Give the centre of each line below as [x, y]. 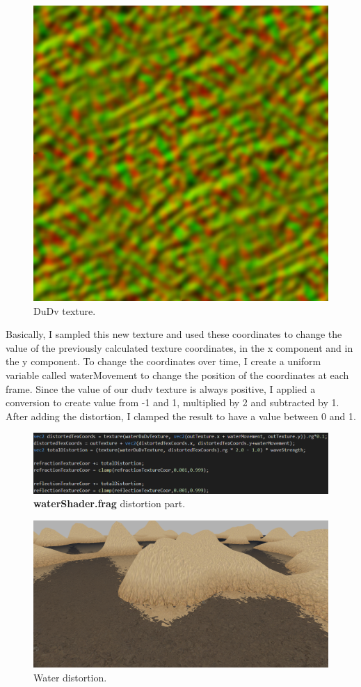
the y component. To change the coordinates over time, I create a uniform [163, 361]
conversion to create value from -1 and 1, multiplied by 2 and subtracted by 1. [173, 402]
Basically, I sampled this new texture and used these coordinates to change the [174, 334]
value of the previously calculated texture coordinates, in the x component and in [179, 347]
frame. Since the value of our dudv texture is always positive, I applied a [161, 388]
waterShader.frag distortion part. [110, 503]
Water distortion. [70, 677]
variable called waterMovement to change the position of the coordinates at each [177, 375]
